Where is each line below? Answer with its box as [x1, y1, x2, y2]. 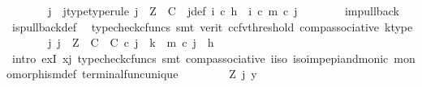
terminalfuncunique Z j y [82, 65, 257, 82]
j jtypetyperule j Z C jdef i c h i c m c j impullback [48, 2, 399, 19]
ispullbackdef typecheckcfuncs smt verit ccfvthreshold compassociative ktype [11, 18, 413, 35]
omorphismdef [6, 65, 77, 82]
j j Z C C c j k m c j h [48, 34, 214, 51]
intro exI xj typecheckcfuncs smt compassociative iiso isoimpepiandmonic [11, 49, 389, 66]
